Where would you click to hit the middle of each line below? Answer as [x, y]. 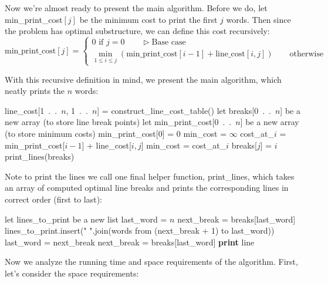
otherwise [307, 54]
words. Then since [258, 19]
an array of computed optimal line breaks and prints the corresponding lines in [147, 188]
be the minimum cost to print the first [148, 19]
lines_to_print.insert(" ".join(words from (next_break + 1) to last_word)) [140, 230]
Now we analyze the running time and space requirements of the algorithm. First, [151, 262]
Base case [169, 43]
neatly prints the [35, 91]
